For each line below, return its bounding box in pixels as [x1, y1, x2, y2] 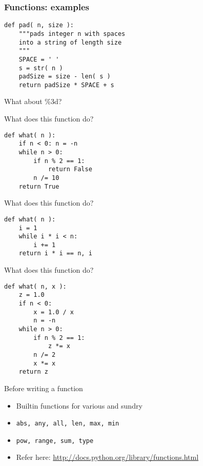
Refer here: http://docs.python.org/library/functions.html [16, 452, 199, 462]
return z [18, 368, 48, 376]
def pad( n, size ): [4, 22, 74, 29]
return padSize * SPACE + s [18, 81, 114, 89]
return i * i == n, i [18, 250, 92, 257]
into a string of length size [18, 38, 122, 46]
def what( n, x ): [4, 282, 67, 290]
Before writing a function [4, 382, 83, 393]
